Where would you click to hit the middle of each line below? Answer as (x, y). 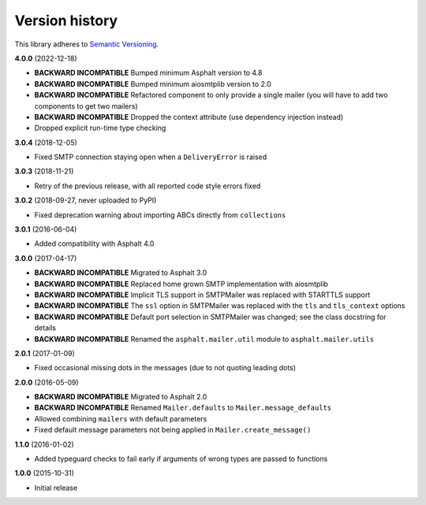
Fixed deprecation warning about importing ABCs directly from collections (160, 215)
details (45, 328)
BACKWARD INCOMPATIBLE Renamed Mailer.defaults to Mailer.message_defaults (183, 408)
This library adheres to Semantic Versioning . (87, 44)
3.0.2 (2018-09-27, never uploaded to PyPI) (86, 200)
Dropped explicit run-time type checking (100, 128)
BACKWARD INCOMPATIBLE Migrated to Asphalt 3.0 (121, 273)
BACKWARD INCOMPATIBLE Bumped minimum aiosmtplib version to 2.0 (153, 84)
